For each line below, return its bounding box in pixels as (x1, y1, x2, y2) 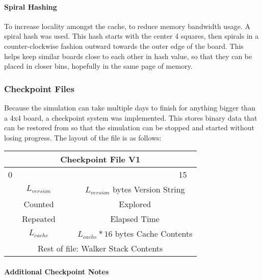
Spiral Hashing (4, 1, 57, 12)
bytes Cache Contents (115, 228, 193, 240)
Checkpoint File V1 (60, 153, 141, 165)
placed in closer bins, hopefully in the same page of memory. (4, 61, 193, 71)
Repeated (22, 213, 56, 225)
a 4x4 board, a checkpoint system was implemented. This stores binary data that (4, 112, 257, 123)
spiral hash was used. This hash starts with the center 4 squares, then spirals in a (4, 31, 259, 41)
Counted (23, 198, 54, 210)
